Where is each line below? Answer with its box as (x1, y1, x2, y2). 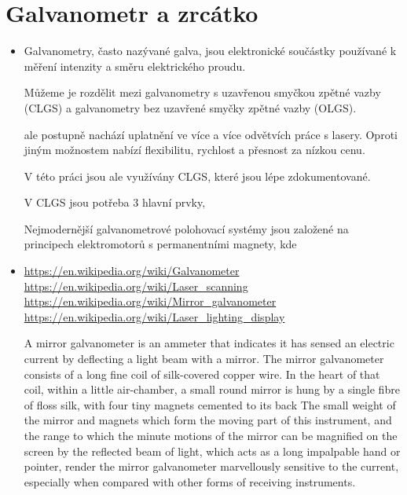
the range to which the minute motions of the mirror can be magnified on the (24, 427, 398, 443)
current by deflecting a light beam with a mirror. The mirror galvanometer (24, 350, 384, 367)
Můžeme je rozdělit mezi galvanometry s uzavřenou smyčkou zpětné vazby (24, 84, 381, 101)
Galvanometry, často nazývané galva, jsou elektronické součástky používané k (24, 42, 397, 59)
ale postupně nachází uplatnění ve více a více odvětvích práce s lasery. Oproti (24, 126, 398, 142)
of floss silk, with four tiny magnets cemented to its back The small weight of (24, 396, 396, 412)
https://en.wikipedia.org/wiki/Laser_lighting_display (24, 308, 285, 324)
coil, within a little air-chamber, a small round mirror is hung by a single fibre (24, 381, 400, 398)
